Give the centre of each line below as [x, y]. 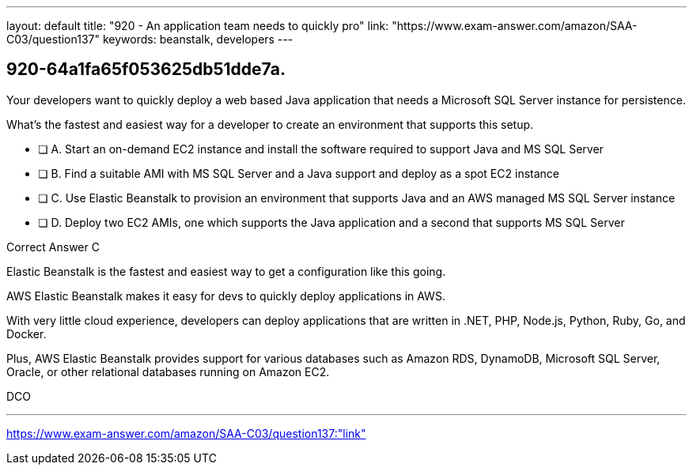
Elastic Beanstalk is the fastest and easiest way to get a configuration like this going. [226, 271]
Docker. [27, 333]
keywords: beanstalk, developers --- [198, 39]
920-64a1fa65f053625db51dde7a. [146, 70]
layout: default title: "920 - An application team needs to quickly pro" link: [198, 26]
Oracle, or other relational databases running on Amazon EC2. [168, 371]
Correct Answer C [53, 247]
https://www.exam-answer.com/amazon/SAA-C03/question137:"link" [186, 433]
